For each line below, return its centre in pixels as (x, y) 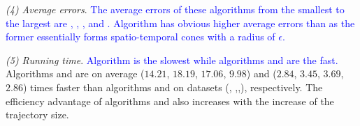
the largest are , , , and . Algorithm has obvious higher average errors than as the (180, 23)
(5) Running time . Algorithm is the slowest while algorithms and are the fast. (172, 60)
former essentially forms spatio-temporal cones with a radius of (141, 37)
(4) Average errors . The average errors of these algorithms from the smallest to (175, 9)
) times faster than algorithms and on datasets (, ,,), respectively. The (173, 87)
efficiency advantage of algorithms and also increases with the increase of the (170, 101)
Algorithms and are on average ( (75, 73)
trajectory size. (37, 115)
